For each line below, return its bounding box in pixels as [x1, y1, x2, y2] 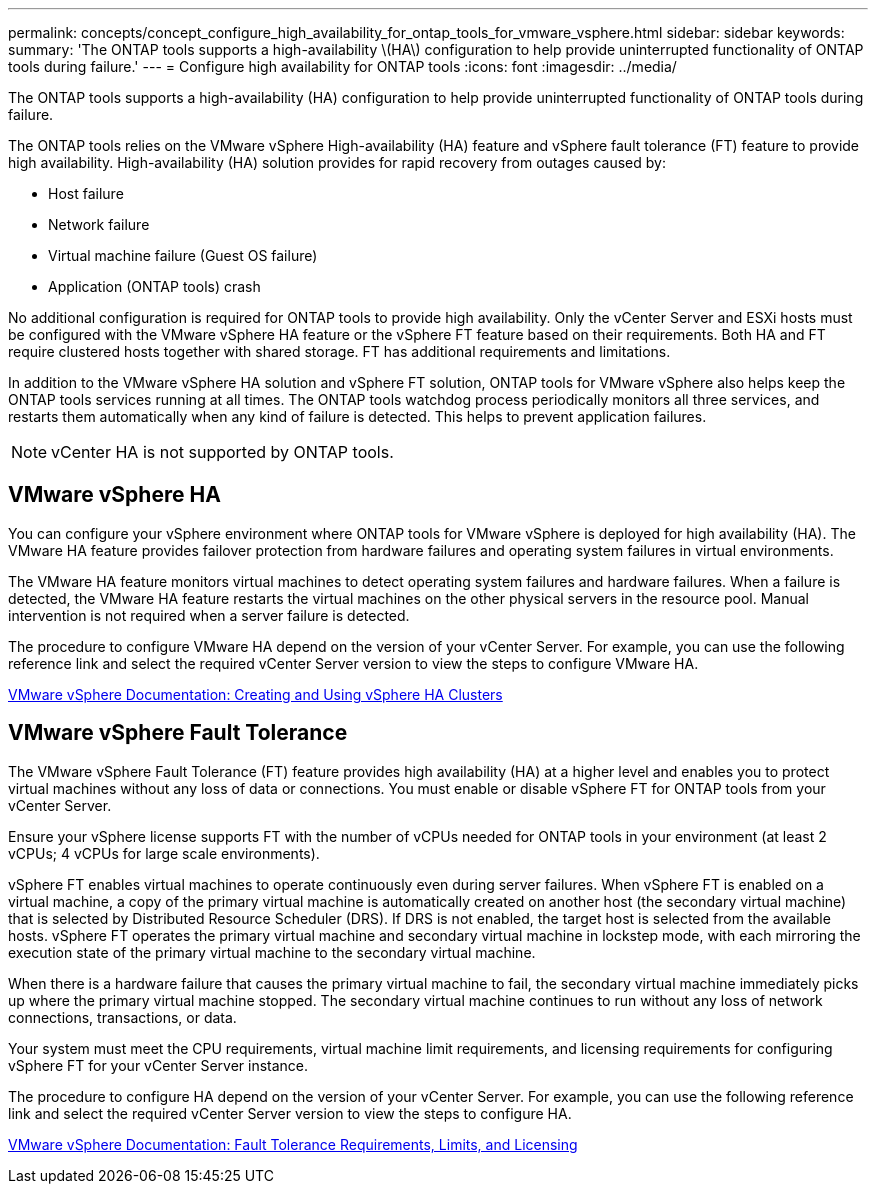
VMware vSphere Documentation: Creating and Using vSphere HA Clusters [8, 685, 503, 703]
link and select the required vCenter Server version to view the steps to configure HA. [8, 1104, 572, 1122]
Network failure [48, 216, 150, 233]
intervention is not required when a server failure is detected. [8, 606, 410, 624]
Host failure [48, 185, 124, 202]
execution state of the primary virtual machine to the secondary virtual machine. [8, 943, 536, 961]
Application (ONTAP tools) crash [48, 278, 261, 295]
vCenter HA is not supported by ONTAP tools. [51, 442, 394, 462]
